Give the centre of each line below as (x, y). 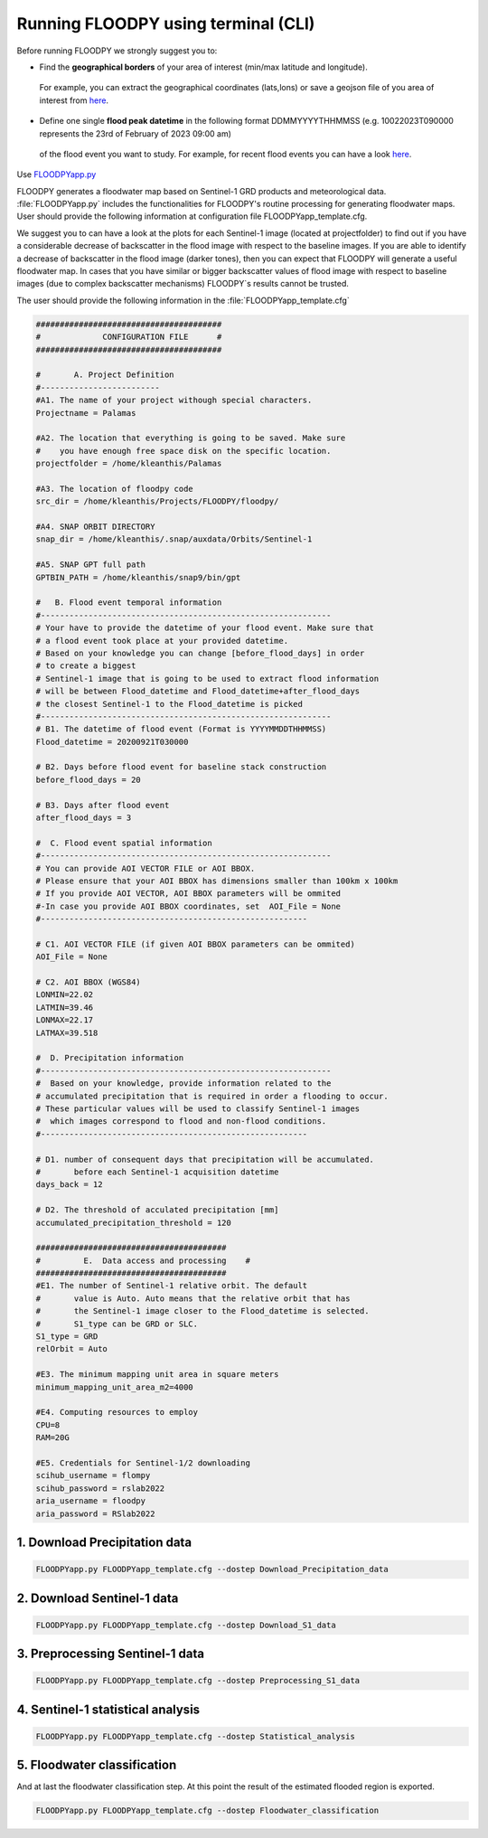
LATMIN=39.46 (65, 1007)
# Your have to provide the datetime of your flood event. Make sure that (205, 628)
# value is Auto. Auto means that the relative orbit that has (193, 1298)
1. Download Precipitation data (104, 1542)
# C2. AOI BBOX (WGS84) (89, 982)
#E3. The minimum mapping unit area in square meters (157, 1375)
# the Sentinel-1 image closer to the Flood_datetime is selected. (202, 1311)
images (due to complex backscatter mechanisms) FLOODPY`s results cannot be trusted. (183, 284)
